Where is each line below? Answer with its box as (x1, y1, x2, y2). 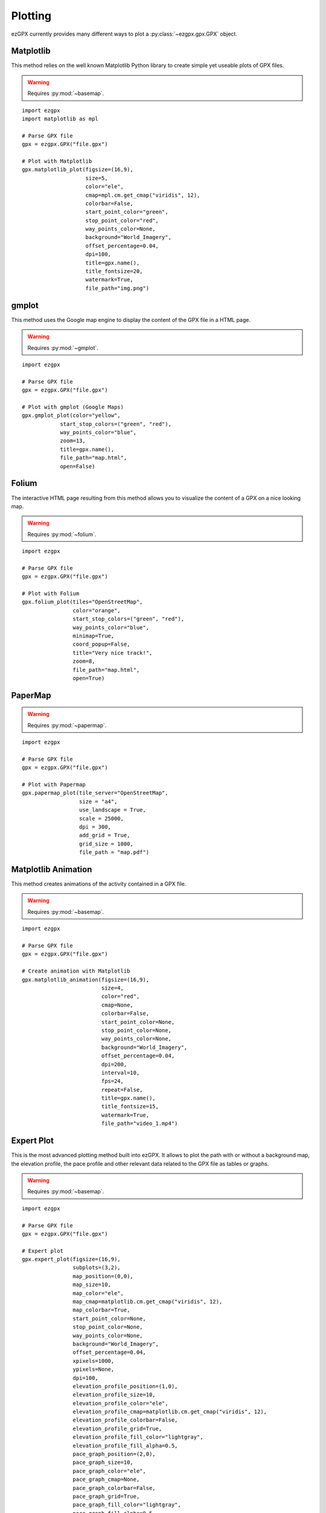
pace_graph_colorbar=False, (72, 1485, 156, 1491)
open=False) (60, 463, 95, 470)
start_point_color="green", (85, 209, 168, 215)
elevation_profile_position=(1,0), (72, 1383, 178, 1390)
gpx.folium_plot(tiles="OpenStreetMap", (22, 599, 143, 605)
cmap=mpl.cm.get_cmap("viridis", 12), (85, 191, 200, 199)
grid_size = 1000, (78, 840, 134, 847)
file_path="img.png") (85, 284, 150, 292)
